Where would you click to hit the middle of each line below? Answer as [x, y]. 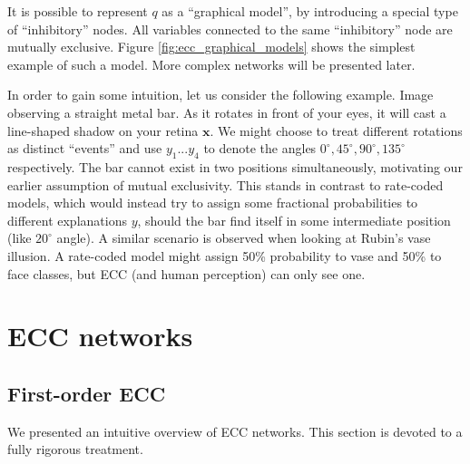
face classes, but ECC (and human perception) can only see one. [186, 273]
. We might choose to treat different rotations [336, 130]
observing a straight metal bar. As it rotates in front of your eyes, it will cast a [227, 112]
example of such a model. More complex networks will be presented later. [211, 64]
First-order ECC [87, 393]
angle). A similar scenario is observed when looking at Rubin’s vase [244, 238]
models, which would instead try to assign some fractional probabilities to [213, 203]
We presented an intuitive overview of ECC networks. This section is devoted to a [235, 431]
